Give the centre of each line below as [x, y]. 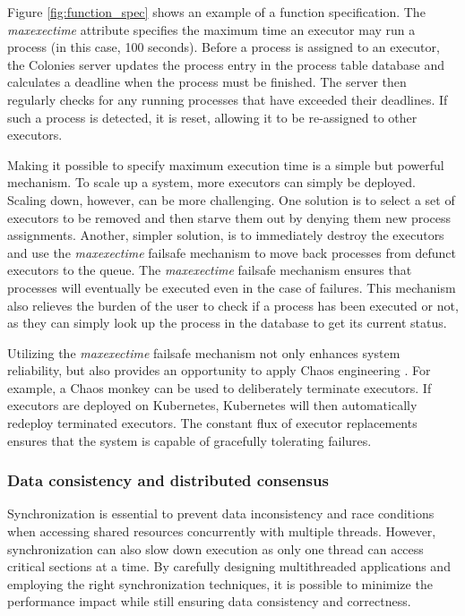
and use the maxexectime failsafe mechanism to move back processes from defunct [232, 252]
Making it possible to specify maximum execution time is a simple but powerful [226, 164]
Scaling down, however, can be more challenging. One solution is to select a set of [231, 199]
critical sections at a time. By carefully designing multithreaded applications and [229, 566]
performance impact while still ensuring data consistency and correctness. [209, 601]
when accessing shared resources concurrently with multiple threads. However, [222, 531]
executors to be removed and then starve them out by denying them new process [229, 217]
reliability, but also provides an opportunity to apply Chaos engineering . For [219, 370]
